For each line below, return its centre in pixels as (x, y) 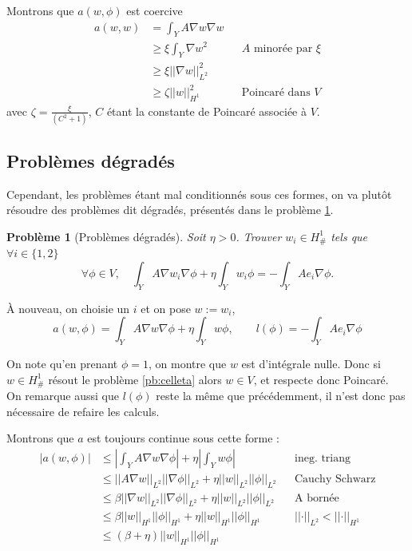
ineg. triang (323, 458)
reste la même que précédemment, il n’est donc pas (281, 395)
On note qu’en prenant (62, 363)
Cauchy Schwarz (335, 479)
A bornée (317, 498)
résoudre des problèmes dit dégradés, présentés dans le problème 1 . (170, 210)
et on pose (166, 308)
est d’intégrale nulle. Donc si (311, 363)
